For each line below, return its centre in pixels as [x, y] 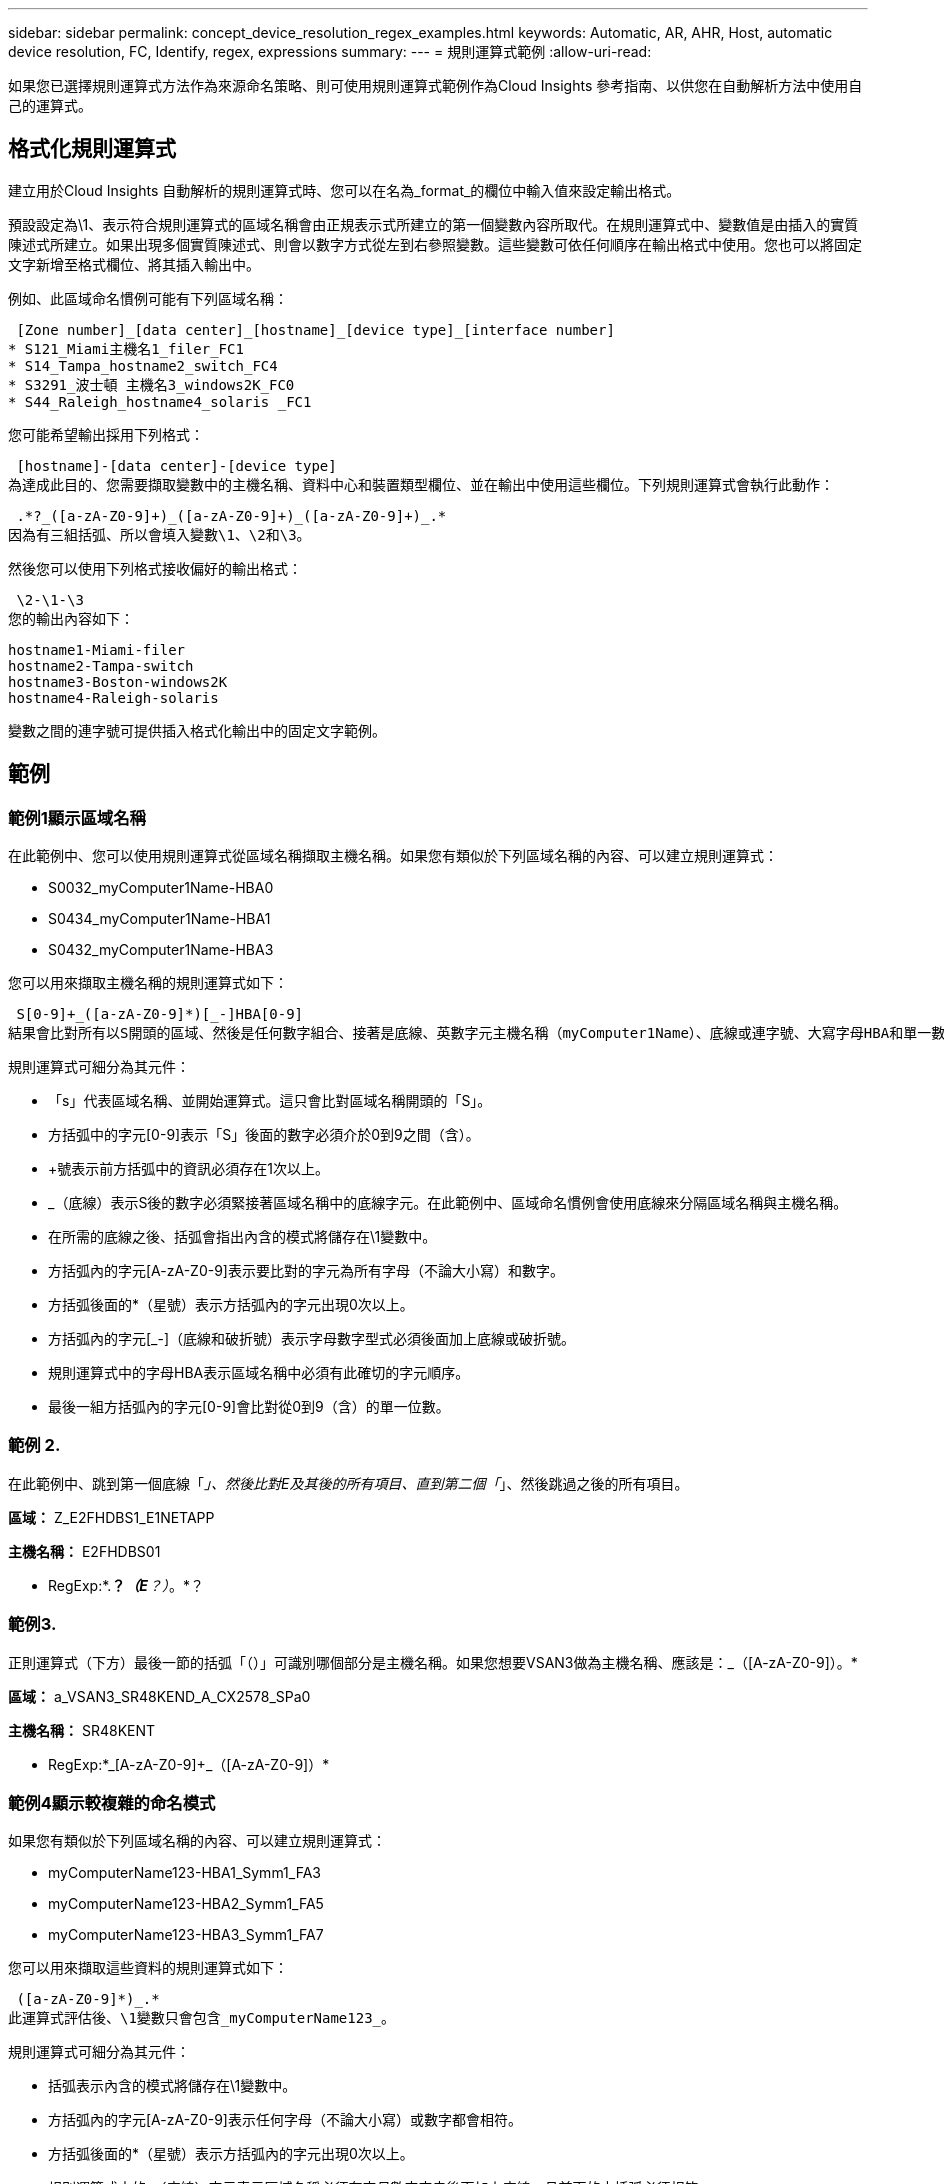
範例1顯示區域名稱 [77, 817]
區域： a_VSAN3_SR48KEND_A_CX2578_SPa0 [159, 1696]
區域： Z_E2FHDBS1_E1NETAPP [111, 1517]
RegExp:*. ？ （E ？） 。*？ [126, 1585]
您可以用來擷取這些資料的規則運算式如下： [148, 1968]
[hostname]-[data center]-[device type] [176, 465]
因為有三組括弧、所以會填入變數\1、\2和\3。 [159, 534]
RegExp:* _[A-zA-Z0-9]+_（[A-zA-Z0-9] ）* [189, 1764]
